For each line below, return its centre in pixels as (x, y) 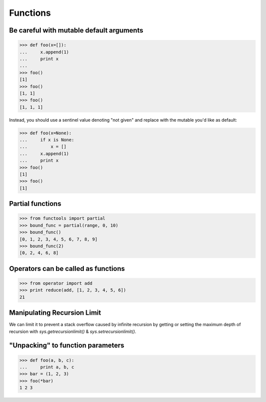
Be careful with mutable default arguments (76, 30)
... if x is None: (47, 140)
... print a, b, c (47, 367)
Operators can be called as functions (67, 268)
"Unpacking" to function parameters (67, 346)
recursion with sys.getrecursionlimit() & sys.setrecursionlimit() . (73, 331)
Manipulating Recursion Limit (55, 313)
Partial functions (35, 204)
